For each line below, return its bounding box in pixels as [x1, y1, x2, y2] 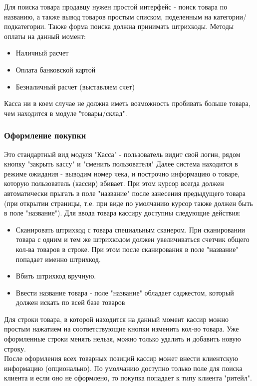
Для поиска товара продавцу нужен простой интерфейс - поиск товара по [4, 1, 228, 11]
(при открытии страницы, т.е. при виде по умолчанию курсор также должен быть [4, 197, 253, 208]
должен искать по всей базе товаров [15, 297, 125, 307]
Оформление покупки [4, 129, 86, 141]
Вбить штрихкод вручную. [15, 270, 96, 281]
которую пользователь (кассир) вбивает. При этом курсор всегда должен [4, 178, 224, 188]
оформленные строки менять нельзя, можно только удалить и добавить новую [4, 333, 241, 344]
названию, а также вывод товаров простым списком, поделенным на [4, 11, 212, 21]
